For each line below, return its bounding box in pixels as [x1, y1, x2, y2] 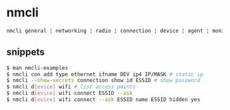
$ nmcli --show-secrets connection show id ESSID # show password [6, 77, 200, 84]
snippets [6, 46, 45, 58]
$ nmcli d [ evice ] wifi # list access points [6, 83, 136, 90]
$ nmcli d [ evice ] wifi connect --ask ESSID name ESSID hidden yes [6, 96, 200, 103]
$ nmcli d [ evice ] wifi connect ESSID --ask [6, 90, 133, 97]
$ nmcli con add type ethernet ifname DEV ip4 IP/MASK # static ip [6, 70, 204, 78]
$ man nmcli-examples [6, 64, 69, 71]
